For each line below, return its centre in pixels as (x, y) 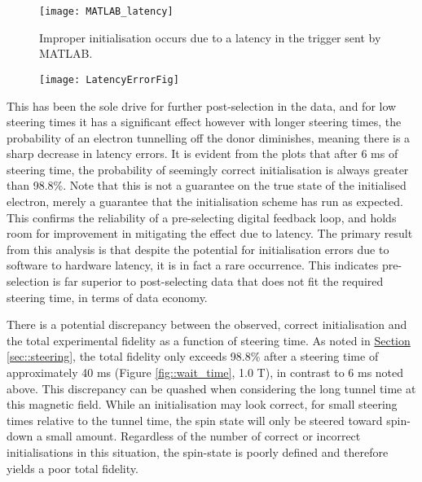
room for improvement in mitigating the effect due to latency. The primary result (210, 233)
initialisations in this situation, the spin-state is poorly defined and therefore (198, 451)
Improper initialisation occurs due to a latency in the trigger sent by (210, 37)
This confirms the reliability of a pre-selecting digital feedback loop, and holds (202, 217)
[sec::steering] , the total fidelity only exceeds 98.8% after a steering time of (193, 356)
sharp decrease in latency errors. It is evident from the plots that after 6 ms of (202, 153)
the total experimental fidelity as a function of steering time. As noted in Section (209, 340)
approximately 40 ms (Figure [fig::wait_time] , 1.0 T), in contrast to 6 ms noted (205, 372)
